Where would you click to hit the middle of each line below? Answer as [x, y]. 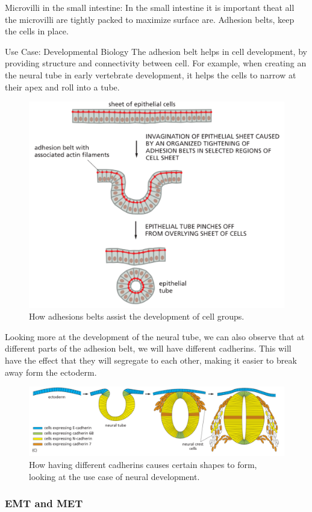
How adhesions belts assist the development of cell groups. [137, 316]
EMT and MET [44, 503]
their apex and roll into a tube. [62, 87]
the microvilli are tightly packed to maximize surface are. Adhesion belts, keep [150, 19]
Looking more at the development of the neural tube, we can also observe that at [155, 336]
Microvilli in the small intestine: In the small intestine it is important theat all [150, 7]
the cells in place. [37, 31]
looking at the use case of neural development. [114, 476]
